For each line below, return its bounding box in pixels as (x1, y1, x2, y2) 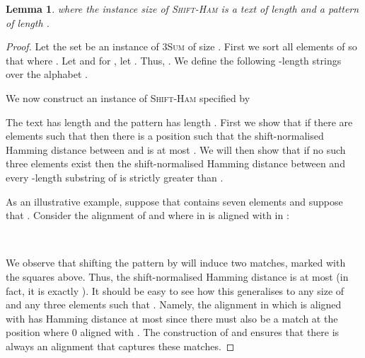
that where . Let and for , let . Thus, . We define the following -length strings (6, 52, 342, 67)
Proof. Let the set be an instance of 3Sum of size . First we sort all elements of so (6, 39, 357, 54)
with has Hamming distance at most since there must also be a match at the (6, 311, 338, 325)
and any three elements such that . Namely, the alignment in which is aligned (6, 297, 342, 312)
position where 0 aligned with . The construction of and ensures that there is (6, 325, 340, 340)
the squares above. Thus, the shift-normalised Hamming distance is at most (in (6, 269, 349, 284)
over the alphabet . (6, 67, 88, 82)
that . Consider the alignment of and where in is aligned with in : (6, 208, 289, 223)
